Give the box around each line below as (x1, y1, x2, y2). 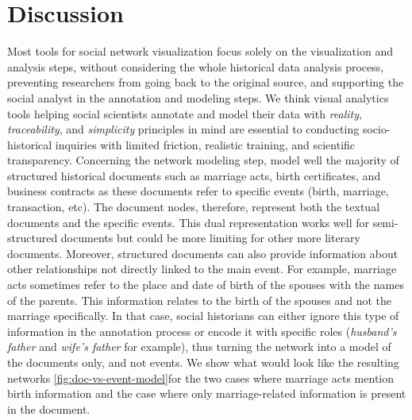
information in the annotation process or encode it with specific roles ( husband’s (7, 322, 397, 339)
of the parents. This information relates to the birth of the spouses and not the (7, 291, 392, 308)
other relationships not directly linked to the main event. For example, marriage (7, 260, 397, 277)
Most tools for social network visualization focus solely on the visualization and (7, 43, 393, 60)
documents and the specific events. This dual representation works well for (7, 214, 369, 230)
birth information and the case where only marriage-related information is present (7, 385, 406, 402)
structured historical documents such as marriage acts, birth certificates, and (7, 167, 381, 183)
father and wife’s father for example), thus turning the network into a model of (7, 338, 391, 355)
